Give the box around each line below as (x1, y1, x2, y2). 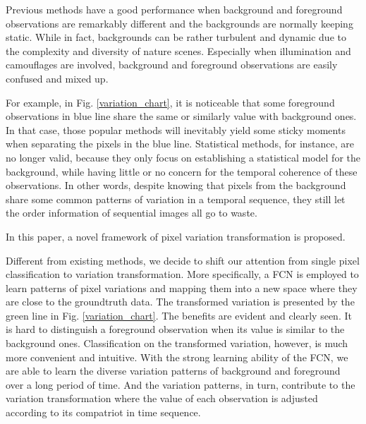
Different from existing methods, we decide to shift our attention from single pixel (6, 253, 360, 267)
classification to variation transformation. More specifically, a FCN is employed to (6, 267, 359, 281)
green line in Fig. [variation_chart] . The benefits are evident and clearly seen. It (6, 308, 352, 322)
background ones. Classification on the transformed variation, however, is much (6, 336, 348, 351)
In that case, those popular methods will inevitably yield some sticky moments (6, 122, 346, 137)
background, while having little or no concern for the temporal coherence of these (6, 164, 358, 178)
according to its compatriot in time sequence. (6, 405, 201, 420)
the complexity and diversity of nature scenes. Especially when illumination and (6, 43, 351, 58)
